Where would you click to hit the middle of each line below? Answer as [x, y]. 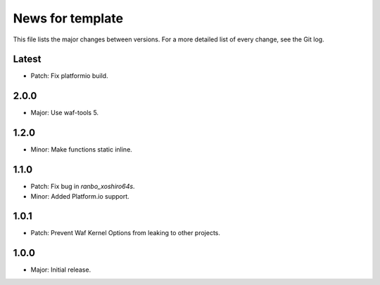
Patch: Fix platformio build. [69, 76]
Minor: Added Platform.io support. [80, 196]
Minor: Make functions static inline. [82, 150]
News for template [68, 18]
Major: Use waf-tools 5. [64, 113]
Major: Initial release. [61, 270]
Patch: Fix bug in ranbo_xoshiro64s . [83, 187]
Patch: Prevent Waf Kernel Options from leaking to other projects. [126, 233]
